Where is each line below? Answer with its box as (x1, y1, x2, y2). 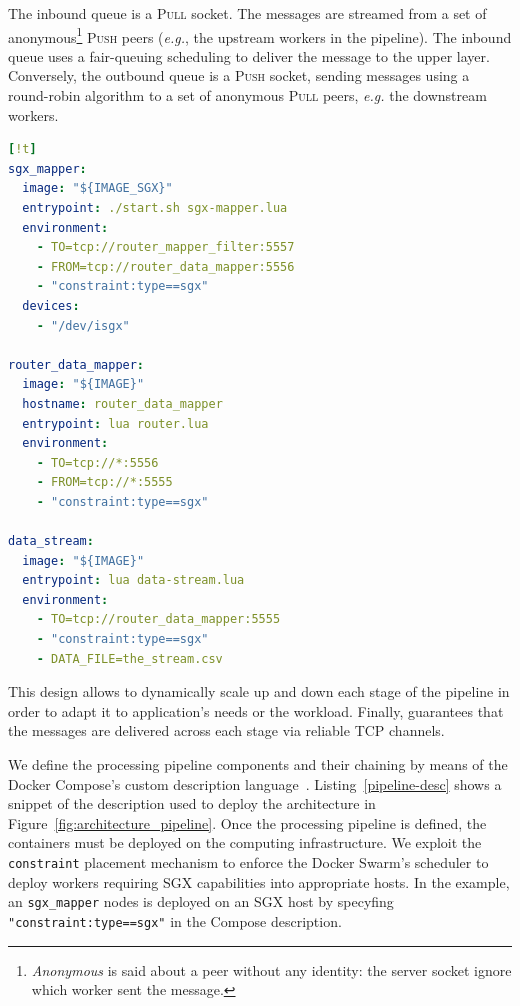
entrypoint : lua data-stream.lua (22, 573, 245, 588)
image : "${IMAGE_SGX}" (22, 181, 173, 196)
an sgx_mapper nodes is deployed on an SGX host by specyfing (8, 891, 394, 912)
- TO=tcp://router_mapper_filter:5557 (36, 240, 295, 255)
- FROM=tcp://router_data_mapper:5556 (36, 259, 295, 274)
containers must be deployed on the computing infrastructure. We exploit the (8, 832, 482, 853)
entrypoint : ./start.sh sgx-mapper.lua (22, 201, 288, 215)
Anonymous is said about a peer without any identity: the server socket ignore (31, 959, 512, 980)
